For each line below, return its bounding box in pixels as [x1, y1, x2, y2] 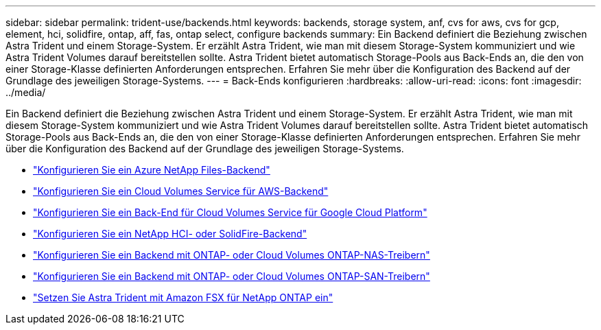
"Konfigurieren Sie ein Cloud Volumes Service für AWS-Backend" [33, 185, 329, 197]
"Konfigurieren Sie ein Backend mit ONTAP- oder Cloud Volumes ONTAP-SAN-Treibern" [33, 270, 430, 282]
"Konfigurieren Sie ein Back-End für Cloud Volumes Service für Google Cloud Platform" [33, 207, 427, 218]
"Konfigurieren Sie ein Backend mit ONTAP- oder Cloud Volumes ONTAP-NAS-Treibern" [33, 249, 430, 261]
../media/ [5, 86, 46, 98]
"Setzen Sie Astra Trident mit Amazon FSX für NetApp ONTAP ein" [33, 292, 333, 303]
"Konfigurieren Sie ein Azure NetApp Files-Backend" [33, 164, 270, 176]
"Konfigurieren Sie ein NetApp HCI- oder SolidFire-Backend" [33, 228, 307, 239]
